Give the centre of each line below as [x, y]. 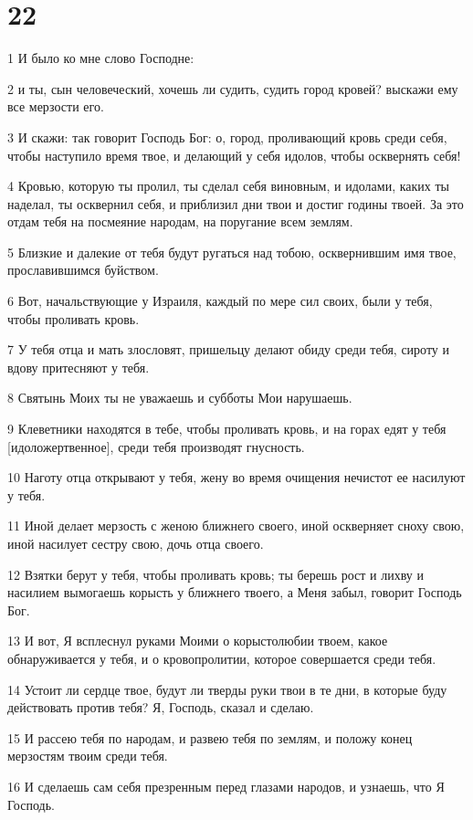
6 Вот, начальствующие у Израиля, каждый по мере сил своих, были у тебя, [220, 301]
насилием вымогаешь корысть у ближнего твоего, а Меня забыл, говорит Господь [235, 592]
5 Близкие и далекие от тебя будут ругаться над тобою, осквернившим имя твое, [232, 252]
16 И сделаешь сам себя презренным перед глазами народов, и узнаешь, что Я [226, 786]
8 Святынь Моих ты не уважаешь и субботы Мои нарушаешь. [180, 398]
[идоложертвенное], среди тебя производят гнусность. [156, 446]
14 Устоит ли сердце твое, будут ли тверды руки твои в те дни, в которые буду [227, 689]
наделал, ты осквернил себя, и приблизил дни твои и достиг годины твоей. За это [236, 203]
